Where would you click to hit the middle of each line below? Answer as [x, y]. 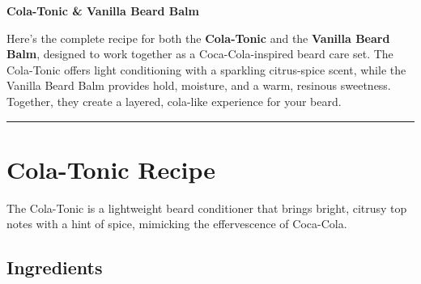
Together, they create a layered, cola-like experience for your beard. [174, 101]
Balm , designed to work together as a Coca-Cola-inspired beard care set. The [200, 54]
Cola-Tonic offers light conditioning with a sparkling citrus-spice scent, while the [206, 69]
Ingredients [55, 267]
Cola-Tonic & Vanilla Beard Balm [103, 11]
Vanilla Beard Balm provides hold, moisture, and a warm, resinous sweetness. [199, 85]
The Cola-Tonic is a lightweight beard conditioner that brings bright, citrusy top [207, 208]
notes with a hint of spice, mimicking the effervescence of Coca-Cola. [177, 224]
